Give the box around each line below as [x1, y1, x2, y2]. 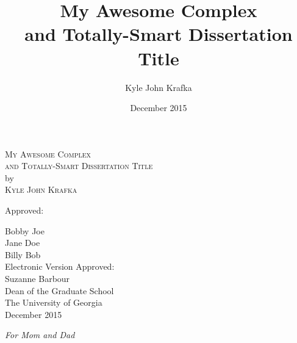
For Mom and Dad [5, 328, 75, 341]
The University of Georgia [5, 296, 102, 309]
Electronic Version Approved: [5, 260, 115, 273]
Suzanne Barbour [5, 272, 70, 285]
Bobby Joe [5, 224, 45, 237]
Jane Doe [5, 236, 40, 249]
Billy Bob [5, 248, 41, 261]
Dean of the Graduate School [5, 284, 114, 297]
